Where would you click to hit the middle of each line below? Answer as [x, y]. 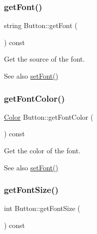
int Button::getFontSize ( [42, 208]
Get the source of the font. [45, 59]
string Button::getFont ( [41, 25]
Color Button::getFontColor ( [49, 116]
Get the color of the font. [42, 150]
